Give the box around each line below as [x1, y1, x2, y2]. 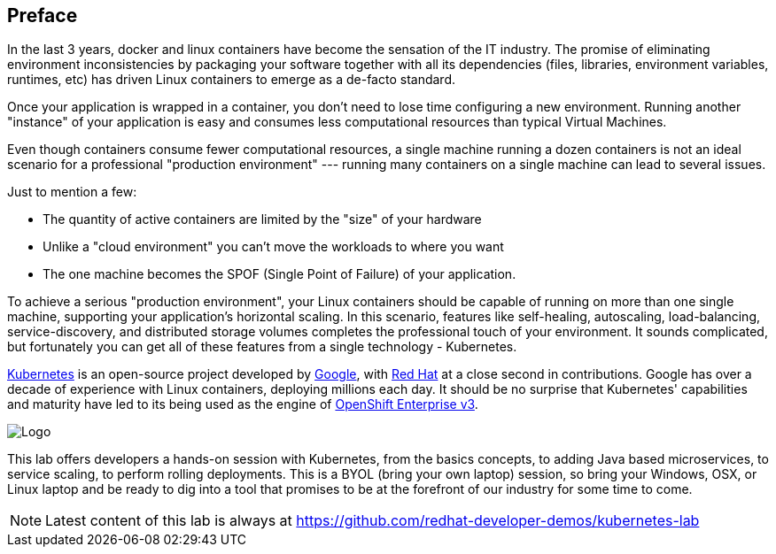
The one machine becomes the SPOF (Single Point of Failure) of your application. [43, 266, 516, 282]
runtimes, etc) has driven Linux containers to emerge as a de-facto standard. [7, 72, 455, 88]
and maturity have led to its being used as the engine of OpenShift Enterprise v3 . [7, 396, 478, 412]
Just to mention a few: [7, 184, 137, 200]
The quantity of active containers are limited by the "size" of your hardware [43, 212, 482, 227]
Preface [7, 4, 78, 27]
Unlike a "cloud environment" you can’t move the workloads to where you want [43, 239, 504, 255]
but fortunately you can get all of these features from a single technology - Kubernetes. [7, 339, 517, 355]
